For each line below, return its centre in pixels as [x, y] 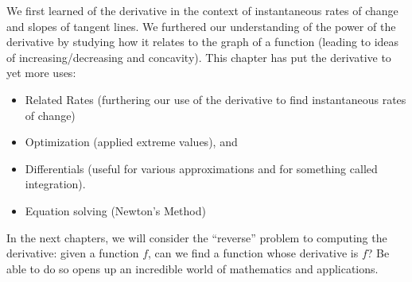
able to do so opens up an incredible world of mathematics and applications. [192, 268]
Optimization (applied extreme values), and [131, 142]
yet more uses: [41, 73]
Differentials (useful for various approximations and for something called [201, 168]
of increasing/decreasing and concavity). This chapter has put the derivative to [199, 57]
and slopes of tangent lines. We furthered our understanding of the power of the [201, 26]
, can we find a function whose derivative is [253, 253]
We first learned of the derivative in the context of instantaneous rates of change [202, 10]
